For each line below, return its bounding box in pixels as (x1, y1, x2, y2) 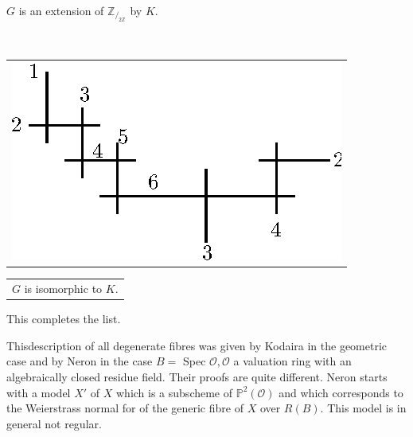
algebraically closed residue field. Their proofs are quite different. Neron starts (6, 369, 388, 385)
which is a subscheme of (115, 384, 233, 400)
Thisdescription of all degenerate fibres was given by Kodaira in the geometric (6, 337, 388, 353)
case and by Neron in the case (6, 353, 153, 369)
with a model (6, 384, 71, 400)
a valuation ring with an (233, 353, 352, 369)
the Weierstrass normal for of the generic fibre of (6, 400, 244, 416)
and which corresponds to (279, 384, 403, 400)
